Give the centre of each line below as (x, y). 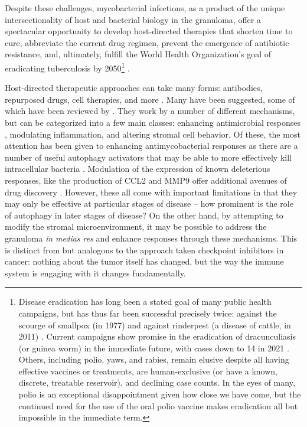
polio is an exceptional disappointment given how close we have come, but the (160, 394)
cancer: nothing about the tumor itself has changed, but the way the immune (144, 261)
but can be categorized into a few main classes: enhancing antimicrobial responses (153, 122)
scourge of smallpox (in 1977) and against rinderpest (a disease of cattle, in (155, 325)
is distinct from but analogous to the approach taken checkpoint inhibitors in (144, 250)
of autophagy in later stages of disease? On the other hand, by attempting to (144, 215)
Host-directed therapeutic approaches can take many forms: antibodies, (134, 88)
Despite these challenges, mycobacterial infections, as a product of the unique (145, 8)
